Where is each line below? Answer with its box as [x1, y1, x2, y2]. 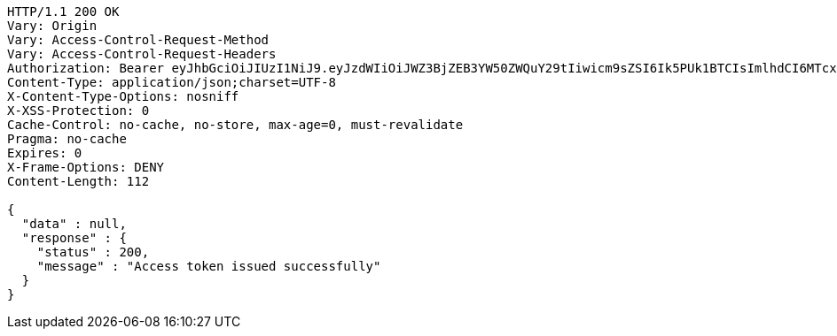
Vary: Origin [7, 19, 98, 33]
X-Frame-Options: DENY [7, 160, 165, 174]
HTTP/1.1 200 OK [7, 4, 120, 19]
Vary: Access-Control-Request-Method [7, 33, 270, 47]
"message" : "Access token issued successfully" [36, 259, 381, 273]
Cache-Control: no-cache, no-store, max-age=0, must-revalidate [7, 118, 464, 132]
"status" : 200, [36, 245, 150, 259]
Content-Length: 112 [7, 174, 150, 188]
